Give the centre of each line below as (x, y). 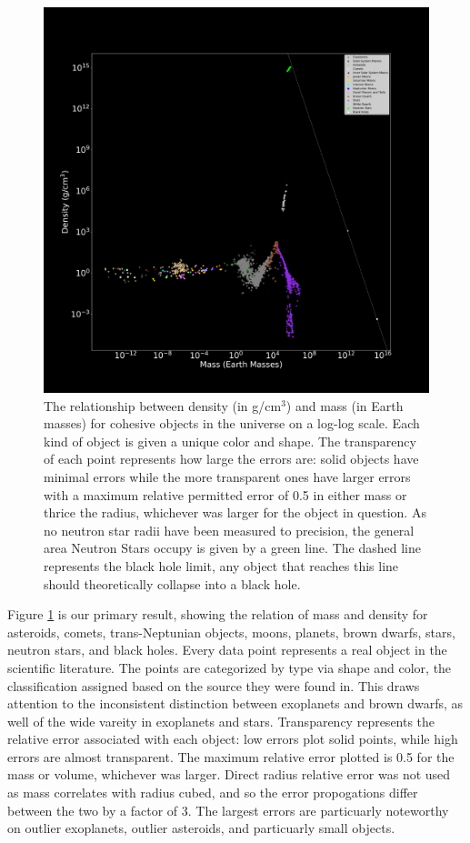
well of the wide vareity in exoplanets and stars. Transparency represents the (221, 721)
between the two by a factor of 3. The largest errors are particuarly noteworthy (228, 810)
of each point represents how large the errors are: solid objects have (231, 459)
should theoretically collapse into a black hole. (172, 583)
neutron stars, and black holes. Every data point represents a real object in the (227, 650)
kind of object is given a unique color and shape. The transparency (230, 441)
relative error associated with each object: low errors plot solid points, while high (233, 739)
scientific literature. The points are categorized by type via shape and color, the (230, 667)
